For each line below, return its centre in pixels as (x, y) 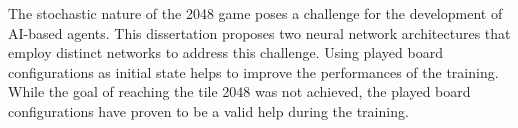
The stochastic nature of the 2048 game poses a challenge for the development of (255, 13)
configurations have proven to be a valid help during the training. (208, 110)
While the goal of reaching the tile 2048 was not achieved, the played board (239, 91)
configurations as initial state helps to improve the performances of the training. (253, 71)
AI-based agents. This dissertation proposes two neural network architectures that (259, 32)
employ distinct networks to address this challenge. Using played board (225, 52)
